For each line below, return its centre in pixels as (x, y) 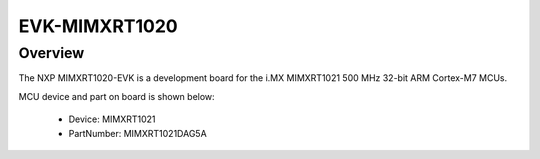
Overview (51, 53)
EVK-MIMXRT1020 (98, 26)
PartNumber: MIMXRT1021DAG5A (137, 133)
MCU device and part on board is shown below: (116, 96)
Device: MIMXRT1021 (112, 119)
